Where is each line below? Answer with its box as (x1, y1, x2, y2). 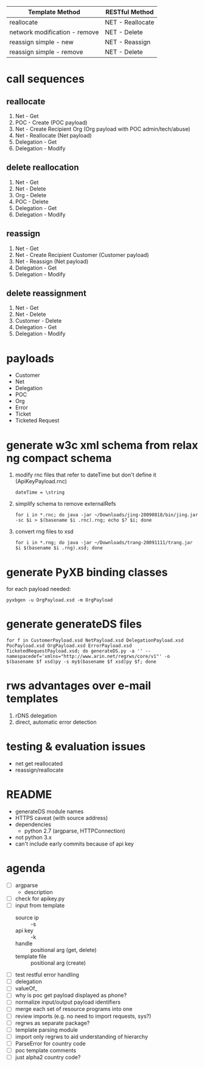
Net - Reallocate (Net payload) (15, 132, 93, 139)
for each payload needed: (6, 586, 71, 593)
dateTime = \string (15, 489, 65, 495)
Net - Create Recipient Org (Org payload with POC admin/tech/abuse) (15, 125, 191, 133)
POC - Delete (15, 198, 49, 205)
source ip (15, 914, 39, 922)
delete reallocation (6, 163, 79, 173)
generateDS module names (15, 808, 84, 815)
